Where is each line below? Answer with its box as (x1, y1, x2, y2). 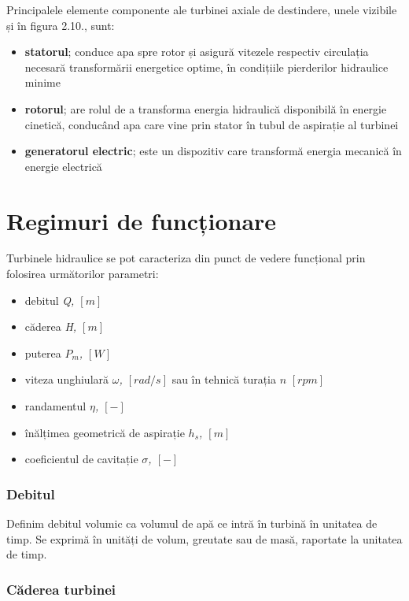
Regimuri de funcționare (6, 204, 277, 236)
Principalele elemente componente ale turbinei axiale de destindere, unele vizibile (6, 2, 397, 17)
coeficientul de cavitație (24, 451, 138, 467)
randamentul (24, 398, 87, 414)
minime (24, 74, 61, 91)
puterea (24, 344, 61, 361)
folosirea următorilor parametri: (6, 265, 159, 282)
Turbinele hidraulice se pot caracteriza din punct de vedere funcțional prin (6, 250, 366, 266)
